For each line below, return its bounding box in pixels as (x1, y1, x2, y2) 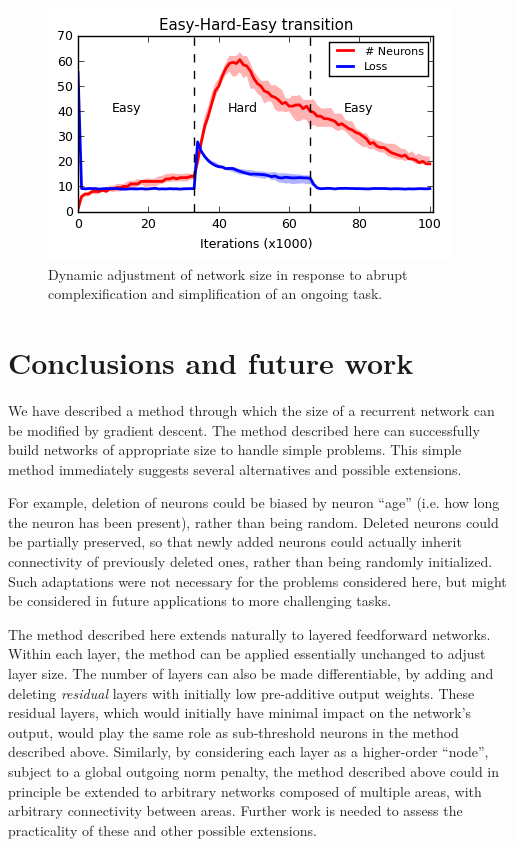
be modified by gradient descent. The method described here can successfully (8, 419, 480, 440)
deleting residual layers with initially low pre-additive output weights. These (8, 682, 475, 703)
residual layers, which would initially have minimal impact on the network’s (8, 702, 472, 723)
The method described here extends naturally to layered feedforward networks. (8, 623, 491, 644)
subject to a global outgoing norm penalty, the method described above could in (8, 761, 500, 781)
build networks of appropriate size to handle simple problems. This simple (8, 439, 462, 460)
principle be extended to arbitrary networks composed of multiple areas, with (8, 780, 482, 801)
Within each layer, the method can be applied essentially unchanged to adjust (8, 643, 486, 664)
